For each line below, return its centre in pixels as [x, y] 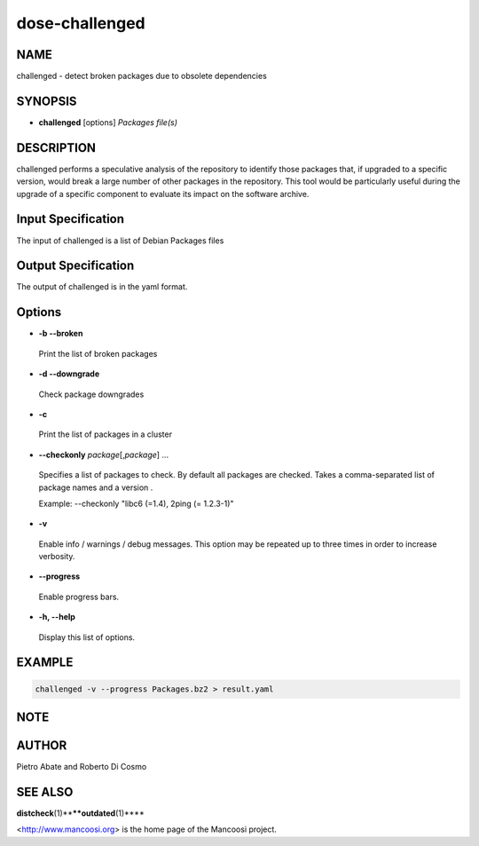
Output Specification [75, 266]
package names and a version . [96, 487]
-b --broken [61, 334]
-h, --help [57, 617]
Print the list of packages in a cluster [106, 434]
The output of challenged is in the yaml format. [102, 287]
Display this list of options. [87, 637]
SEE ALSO [45, 791]
